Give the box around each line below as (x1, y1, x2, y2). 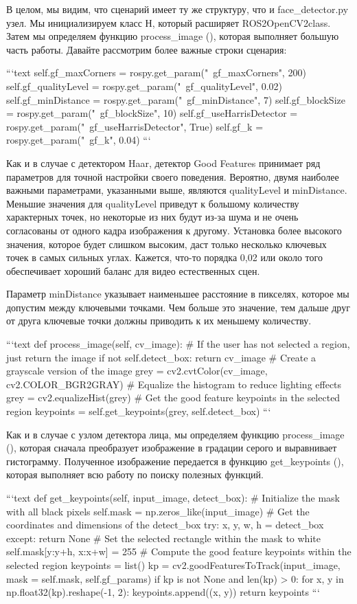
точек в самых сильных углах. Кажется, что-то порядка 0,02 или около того (6, 250, 323, 265)
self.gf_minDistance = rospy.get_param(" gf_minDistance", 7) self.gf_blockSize (6, 92, 345, 107)
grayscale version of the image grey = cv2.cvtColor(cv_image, (6, 363, 268, 378)
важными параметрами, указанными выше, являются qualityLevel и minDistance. (6, 183, 347, 197)
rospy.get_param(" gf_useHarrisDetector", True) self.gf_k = (6, 119, 264, 133)
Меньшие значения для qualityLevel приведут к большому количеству (6, 196, 299, 210)
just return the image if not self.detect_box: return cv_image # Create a (6, 350, 316, 364)
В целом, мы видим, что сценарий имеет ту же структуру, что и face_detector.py (6, 2, 349, 16)
